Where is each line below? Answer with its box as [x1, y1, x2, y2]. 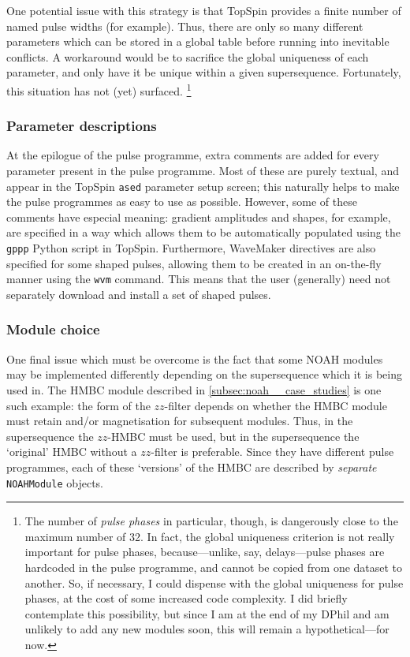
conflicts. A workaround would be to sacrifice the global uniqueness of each [6, 48, 369, 65]
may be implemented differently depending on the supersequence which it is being [6, 366, 402, 383]
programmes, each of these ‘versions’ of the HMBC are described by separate [6, 458, 377, 475]
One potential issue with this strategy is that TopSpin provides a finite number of [6, 2, 401, 18]
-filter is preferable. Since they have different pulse [151, 443, 394, 460]
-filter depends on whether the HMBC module [164, 397, 387, 413]
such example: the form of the [6, 397, 151, 413]
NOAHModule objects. [6, 474, 104, 491]
